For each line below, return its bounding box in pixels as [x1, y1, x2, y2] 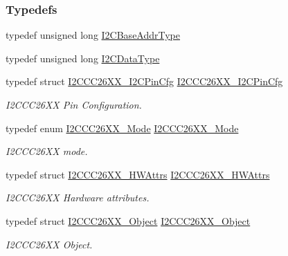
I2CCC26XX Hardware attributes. [6, 190, 150, 205]
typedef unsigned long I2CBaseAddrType [6, 28, 181, 42]
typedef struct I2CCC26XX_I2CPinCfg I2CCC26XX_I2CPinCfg [6, 74, 283, 89]
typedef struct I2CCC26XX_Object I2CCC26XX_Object [6, 213, 251, 228]
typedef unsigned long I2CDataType [6, 51, 160, 65]
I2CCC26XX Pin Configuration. [6, 98, 142, 111]
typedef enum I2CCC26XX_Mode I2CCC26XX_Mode [6, 120, 239, 135]
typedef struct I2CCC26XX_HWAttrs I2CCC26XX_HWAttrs [6, 167, 270, 181]
